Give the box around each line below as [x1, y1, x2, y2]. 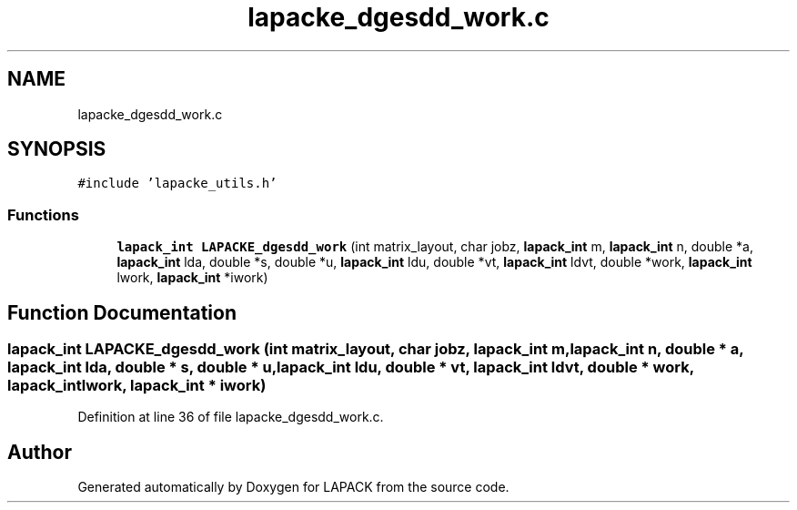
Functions [7, 205, 79, 224]
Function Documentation [7, 301, 237, 324]
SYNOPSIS [7, 138, 106, 161]
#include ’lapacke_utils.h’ [77, 176, 277, 191]
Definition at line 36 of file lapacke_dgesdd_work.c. [77, 409, 384, 425]
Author [7, 440, 72, 464]
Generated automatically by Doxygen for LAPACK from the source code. [77, 479, 509, 495]
